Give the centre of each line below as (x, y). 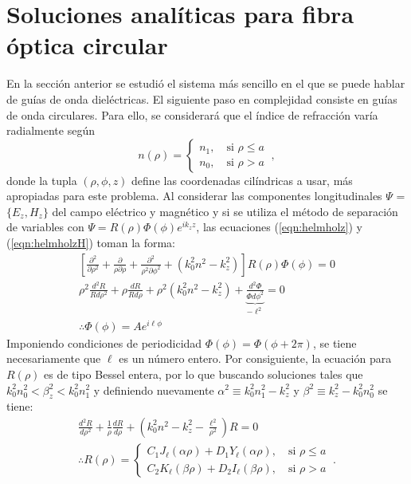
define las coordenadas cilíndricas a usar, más (242, 180)
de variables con (45, 227)
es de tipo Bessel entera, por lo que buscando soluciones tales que (204, 374)
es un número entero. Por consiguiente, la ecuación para (255, 358)
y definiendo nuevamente (154, 390)
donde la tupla (42, 180)
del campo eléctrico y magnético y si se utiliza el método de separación (225, 211)
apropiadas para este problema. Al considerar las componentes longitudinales (194, 196)
